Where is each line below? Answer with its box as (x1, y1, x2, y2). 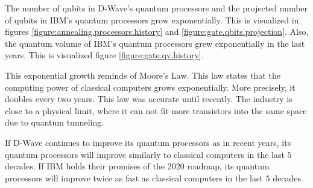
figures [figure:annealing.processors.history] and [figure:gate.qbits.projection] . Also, (5, 25, 309, 38)
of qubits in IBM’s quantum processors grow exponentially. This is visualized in (5, 13, 299, 26)
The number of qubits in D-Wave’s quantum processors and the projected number (5, 2, 308, 14)
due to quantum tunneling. (5, 116, 104, 129)
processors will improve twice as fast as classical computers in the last (5, 171, 263, 184)
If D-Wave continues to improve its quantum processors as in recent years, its (5, 136, 291, 148)
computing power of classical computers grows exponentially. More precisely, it (5, 80, 296, 93)
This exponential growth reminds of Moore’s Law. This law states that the (5, 68, 280, 81)
